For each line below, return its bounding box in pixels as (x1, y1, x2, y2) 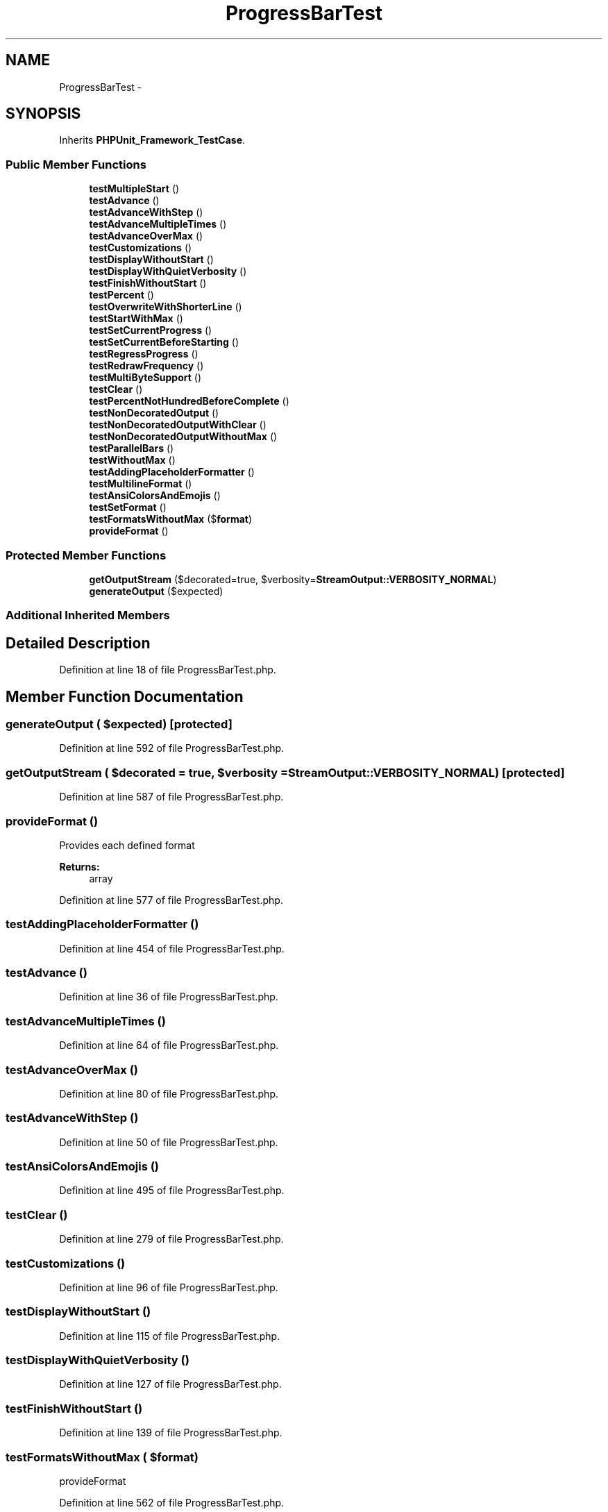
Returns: (59, 860, 100, 873)
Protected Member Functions (6, 548, 167, 562)
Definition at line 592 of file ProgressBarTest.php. (59, 742, 285, 755)
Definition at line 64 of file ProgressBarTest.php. (59, 1039, 279, 1052)
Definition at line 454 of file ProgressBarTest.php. (59, 942, 285, 955)
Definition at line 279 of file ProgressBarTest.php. (59, 1233, 284, 1245)
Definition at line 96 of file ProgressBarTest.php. (59, 1281, 278, 1293)
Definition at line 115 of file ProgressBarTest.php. (59, 1329, 280, 1342)
